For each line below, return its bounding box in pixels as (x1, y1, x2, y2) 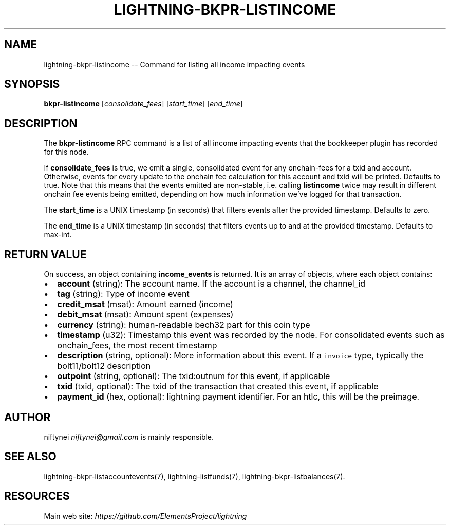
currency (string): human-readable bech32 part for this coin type (57, 319, 310, 330)
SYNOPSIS (4, 78, 60, 91)
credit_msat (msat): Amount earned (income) (57, 299, 233, 310)
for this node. (44, 147, 89, 157)
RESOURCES (4, 489, 70, 503)
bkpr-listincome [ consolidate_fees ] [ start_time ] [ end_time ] (44, 99, 243, 108)
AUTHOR (4, 410, 51, 424)
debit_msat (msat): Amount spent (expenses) (57, 309, 234, 320)
